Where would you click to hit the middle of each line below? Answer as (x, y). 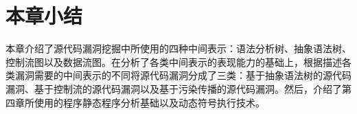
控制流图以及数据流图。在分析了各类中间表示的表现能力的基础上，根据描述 (174, 61)
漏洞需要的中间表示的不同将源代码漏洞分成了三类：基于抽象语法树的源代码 (183, 75)
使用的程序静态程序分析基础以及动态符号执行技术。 (149, 102)
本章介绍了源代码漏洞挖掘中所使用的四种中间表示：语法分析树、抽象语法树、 (178, 48)
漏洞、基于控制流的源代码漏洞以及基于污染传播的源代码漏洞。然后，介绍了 (174, 88)
